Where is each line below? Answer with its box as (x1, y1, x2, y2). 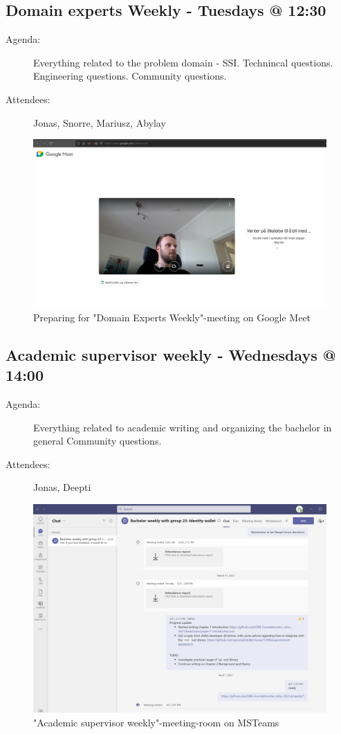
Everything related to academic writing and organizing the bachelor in (33, 420, 332, 434)
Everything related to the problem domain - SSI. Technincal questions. (33, 55, 333, 69)
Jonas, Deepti (33, 480, 91, 494)
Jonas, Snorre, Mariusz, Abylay (33, 115, 166, 129)
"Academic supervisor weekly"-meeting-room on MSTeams (33, 715, 279, 729)
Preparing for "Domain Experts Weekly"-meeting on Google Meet (33, 310, 311, 324)
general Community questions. (33, 433, 162, 448)
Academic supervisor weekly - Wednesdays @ (6, 343, 336, 365)
